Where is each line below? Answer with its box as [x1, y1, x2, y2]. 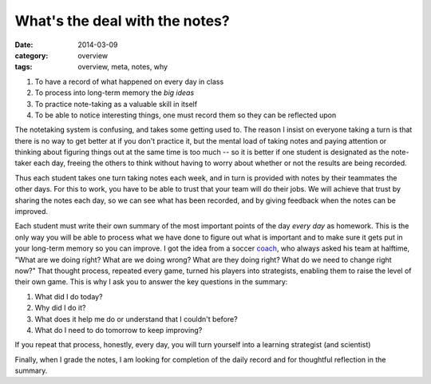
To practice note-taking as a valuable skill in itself [34, 99, 198, 109]
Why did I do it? [34, 303, 86, 313]
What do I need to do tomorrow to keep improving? [34, 325, 203, 335]
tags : [14, 62, 33, 72]
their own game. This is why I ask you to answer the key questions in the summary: [14, 277, 288, 287]
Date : [14, 40, 34, 49]
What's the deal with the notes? [14, 12, 231, 30]
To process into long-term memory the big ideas [34, 88, 195, 97]
